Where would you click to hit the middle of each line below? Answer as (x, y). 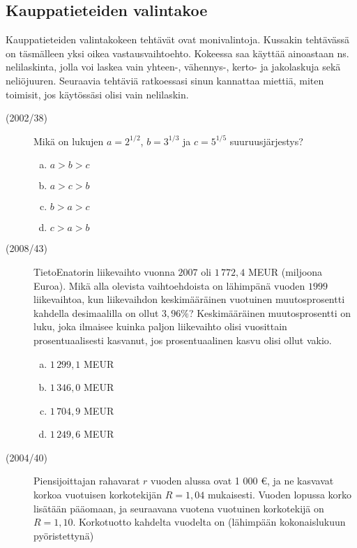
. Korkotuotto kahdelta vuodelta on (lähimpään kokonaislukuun (209, 522)
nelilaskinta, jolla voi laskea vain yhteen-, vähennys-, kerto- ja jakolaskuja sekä (173, 67)
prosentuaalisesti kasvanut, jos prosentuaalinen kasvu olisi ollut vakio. (183, 340)
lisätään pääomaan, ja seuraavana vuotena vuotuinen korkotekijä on (179, 508)
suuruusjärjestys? (266, 141)
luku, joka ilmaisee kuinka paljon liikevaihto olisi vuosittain (160, 326)
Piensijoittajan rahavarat (87, 481)
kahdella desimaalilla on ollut (96, 312)
